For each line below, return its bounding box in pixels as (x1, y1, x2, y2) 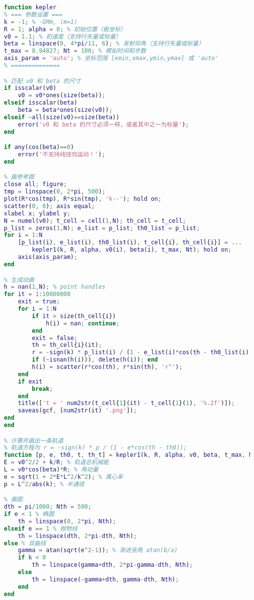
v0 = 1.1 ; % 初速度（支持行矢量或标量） (4, 33, 122, 40)
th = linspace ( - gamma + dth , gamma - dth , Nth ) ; (32, 576, 179, 583)
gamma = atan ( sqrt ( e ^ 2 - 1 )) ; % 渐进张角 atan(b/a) (18, 547, 178, 554)
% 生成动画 (4, 276, 34, 283)
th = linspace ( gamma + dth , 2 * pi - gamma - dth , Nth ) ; (32, 561, 193, 569)
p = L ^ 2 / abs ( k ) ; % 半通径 (4, 480, 85, 488)
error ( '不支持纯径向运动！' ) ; (18, 151, 106, 158)
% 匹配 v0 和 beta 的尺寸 (4, 77, 81, 85)
